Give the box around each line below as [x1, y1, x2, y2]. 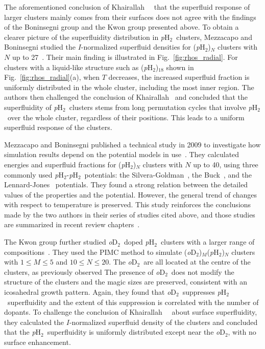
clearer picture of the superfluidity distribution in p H [4, 31, 170, 42]
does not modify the [171, 266, 234, 277]
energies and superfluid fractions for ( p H [4, 159, 131, 169]
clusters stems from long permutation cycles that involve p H [69, 101, 258, 112]
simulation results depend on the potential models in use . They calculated [4, 149, 239, 160]
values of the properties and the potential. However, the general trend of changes [4, 189, 257, 200]
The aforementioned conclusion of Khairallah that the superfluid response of [4, 2, 250, 12]
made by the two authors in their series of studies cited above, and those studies [4, 209, 255, 220]
